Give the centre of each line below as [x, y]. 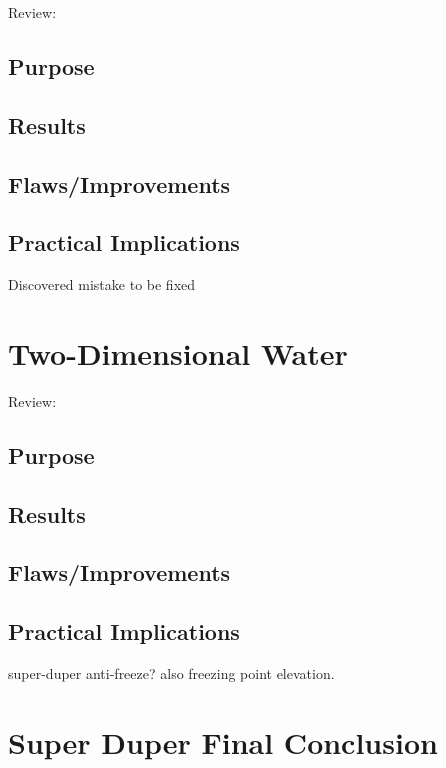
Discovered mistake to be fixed [102, 284]
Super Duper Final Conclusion [223, 741]
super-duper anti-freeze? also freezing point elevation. [171, 673]
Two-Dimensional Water [178, 352]
